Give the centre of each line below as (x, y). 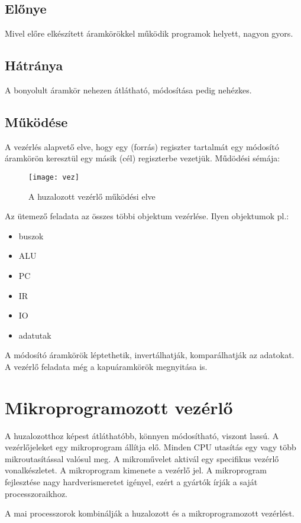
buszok (31, 235)
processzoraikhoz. (36, 493)
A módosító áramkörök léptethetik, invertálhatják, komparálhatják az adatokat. (150, 355)
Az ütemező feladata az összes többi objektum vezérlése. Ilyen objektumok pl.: (147, 216)
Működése (36, 121)
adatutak (35, 335)
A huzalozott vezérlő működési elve (92, 196)
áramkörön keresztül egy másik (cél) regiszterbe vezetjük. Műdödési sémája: (143, 158)
